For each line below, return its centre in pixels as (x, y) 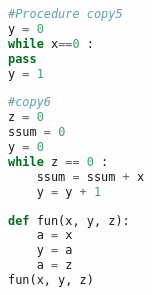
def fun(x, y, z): (69, 220)
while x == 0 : (51, 43)
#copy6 (29, 102)
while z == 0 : (58, 161)
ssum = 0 (37, 132)
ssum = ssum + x (90, 176)
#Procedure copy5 (65, 14)
